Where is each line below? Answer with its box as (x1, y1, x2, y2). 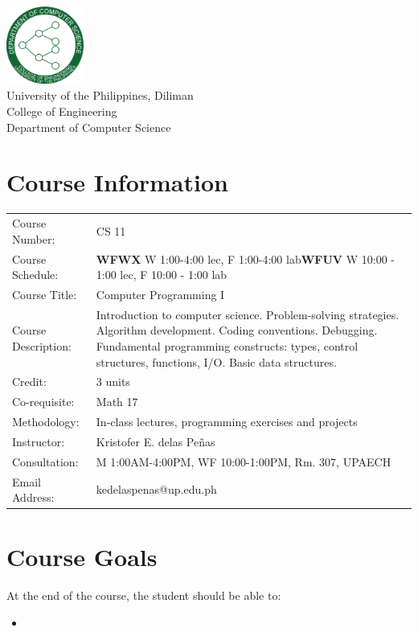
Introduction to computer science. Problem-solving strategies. (96, 306, 400, 322)
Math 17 (96, 393, 138, 410)
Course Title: (12, 285, 77, 302)
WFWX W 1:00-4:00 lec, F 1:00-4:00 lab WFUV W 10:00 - (96, 250, 395, 267)
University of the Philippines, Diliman (6, 87, 194, 104)
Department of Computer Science (6, 118, 171, 135)
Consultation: (12, 453, 79, 470)
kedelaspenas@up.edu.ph (96, 481, 217, 498)
